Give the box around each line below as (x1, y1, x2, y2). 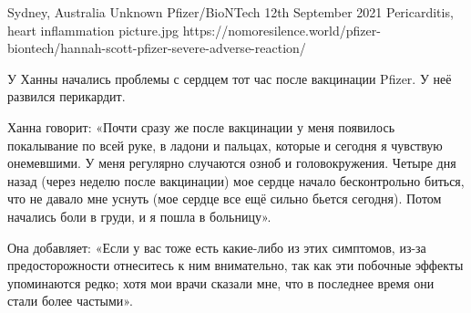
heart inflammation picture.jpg (7, 20, 179, 39)
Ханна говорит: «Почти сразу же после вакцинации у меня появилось (7, 117, 395, 136)
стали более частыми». (7, 291, 133, 310)
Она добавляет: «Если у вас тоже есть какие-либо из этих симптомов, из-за (7, 237, 426, 256)
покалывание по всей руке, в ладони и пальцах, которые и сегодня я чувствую (7, 135, 443, 154)
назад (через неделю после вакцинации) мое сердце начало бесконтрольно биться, (7, 171, 465, 190)
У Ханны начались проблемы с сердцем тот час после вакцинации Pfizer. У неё (7, 68, 452, 88)
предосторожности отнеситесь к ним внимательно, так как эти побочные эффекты (7, 256, 464, 275)
